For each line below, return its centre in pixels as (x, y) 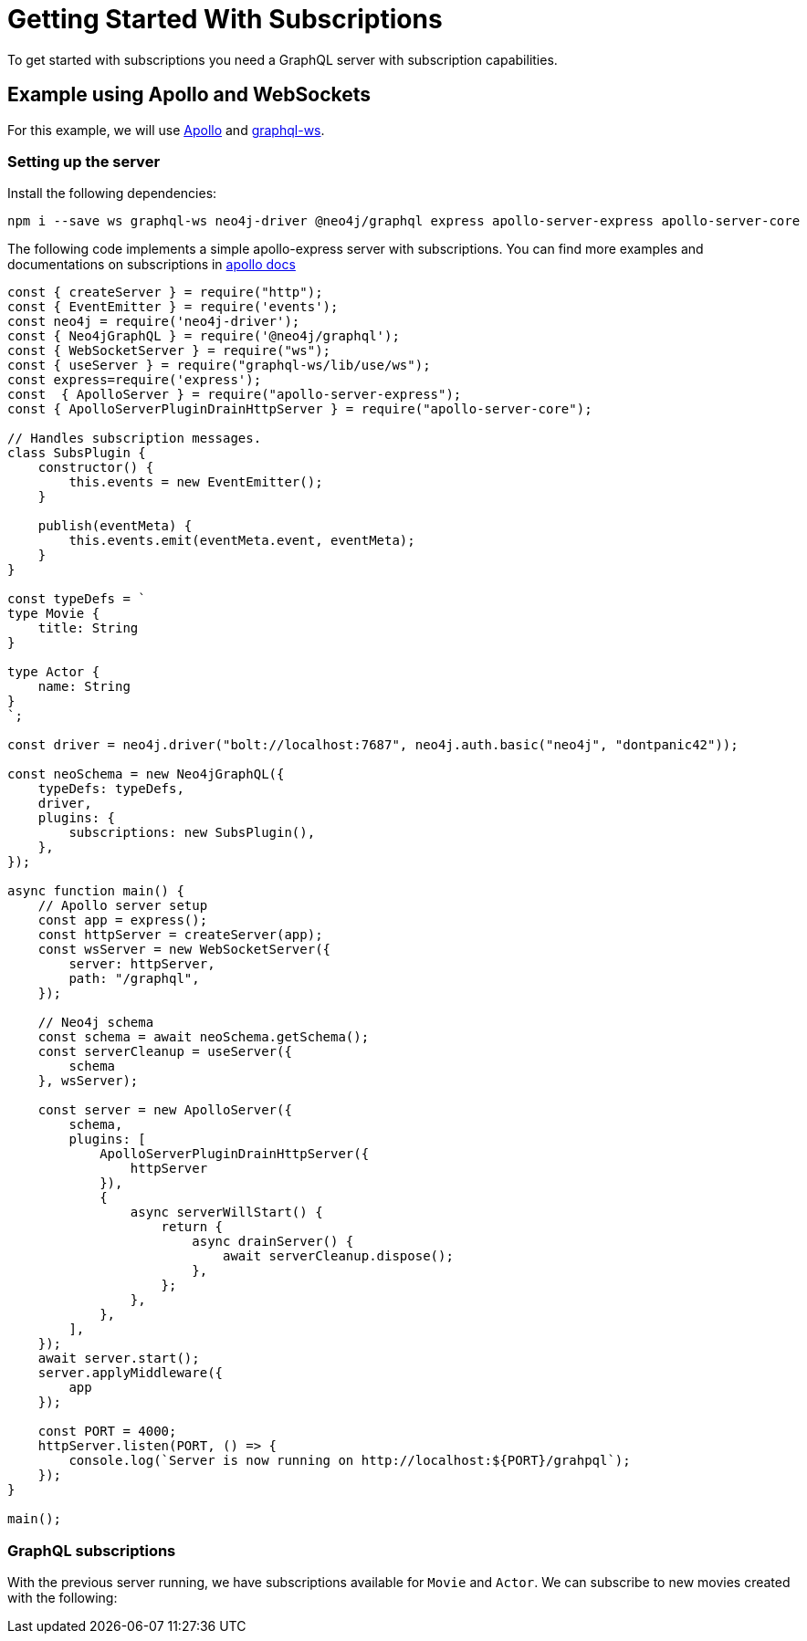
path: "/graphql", (134, 979)
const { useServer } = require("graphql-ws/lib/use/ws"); (219, 366)
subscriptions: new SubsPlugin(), (192, 833)
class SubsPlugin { (77, 453)
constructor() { (96, 468)
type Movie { (54, 614)
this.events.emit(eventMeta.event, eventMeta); (242, 541)
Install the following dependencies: (112, 193)
